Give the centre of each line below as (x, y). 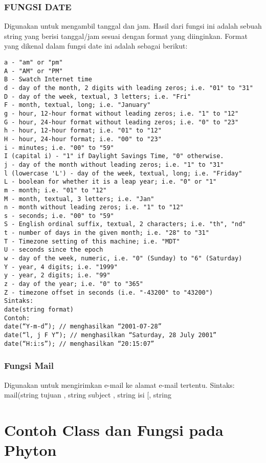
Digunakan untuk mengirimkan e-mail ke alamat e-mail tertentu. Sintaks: (119, 384)
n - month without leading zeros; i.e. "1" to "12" (94, 207)
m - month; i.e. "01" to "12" (56, 190)
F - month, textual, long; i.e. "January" (77, 105)
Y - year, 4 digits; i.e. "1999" (61, 267)
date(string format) (39, 310)
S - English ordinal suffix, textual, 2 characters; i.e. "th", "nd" (125, 224)
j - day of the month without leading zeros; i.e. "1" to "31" (114, 164)
